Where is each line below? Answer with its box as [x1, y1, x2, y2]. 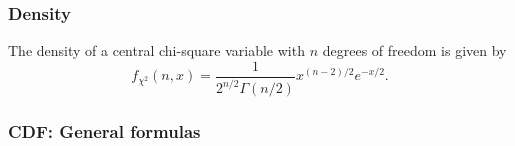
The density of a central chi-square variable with [8, 40, 305, 61]
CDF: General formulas [8, 119, 201, 144]
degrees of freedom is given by [322, 40, 507, 61]
